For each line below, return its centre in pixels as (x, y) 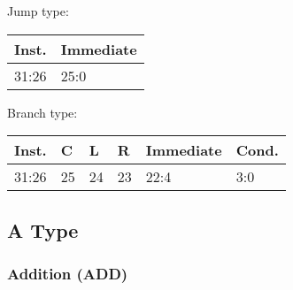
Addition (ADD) (68, 273)
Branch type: (42, 112)
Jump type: (38, 11)
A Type (43, 229)
